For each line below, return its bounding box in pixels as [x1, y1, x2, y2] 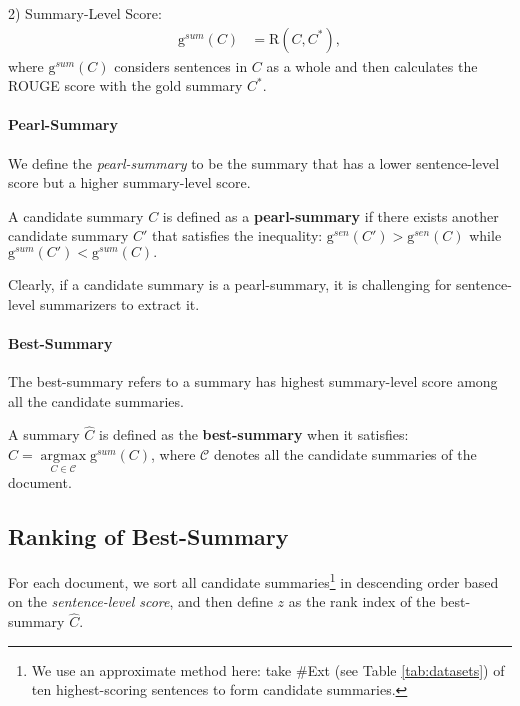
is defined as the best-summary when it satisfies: [99, 424, 409, 445]
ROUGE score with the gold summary [8, 75, 243, 96]
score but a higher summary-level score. [8, 172, 251, 193]
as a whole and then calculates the [266, 55, 478, 76]
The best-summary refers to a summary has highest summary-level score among [8, 370, 498, 391]
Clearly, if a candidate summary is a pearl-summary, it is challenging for [8, 273, 452, 294]
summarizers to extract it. [39, 293, 200, 314]
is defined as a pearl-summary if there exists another [162, 205, 499, 226]
